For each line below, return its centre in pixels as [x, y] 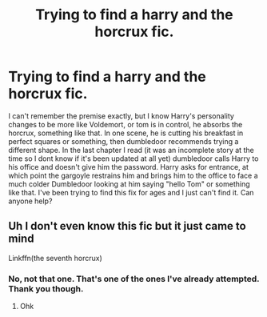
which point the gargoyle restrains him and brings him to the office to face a [133, 175]
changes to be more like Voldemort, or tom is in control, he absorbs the [126, 124]
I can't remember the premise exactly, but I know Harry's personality [121, 116]
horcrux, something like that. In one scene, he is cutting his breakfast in [126, 133]
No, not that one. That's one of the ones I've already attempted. [134, 279]
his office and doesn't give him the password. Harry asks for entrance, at [129, 167]
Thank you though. [46, 288]
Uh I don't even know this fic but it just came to [127, 226]
